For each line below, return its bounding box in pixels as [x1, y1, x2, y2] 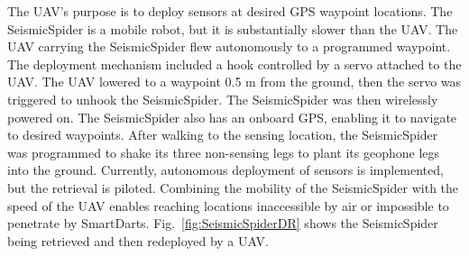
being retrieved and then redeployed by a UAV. [7, 231, 269, 250]
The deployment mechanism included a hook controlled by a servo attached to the [7, 54, 462, 73]
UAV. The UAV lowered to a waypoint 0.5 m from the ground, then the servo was [7, 72, 462, 91]
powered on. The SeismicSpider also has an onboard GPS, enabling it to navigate [7, 107, 457, 126]
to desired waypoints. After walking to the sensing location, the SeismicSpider [7, 125, 438, 144]
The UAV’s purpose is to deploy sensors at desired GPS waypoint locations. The [7, 2, 453, 20]
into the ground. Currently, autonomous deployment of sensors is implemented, [7, 160, 444, 179]
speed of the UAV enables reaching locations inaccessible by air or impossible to [7, 196, 449, 215]
